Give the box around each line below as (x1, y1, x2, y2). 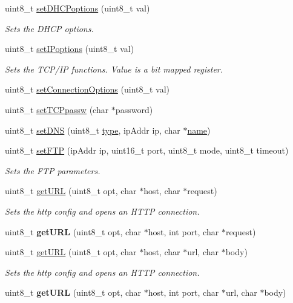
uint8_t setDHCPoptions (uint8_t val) (5, 2, 150, 14)
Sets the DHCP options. (5, 22, 94, 34)
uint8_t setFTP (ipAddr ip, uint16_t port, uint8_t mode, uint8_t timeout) (5, 144, 289, 157)
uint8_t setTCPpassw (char (5, 103, 109, 116)
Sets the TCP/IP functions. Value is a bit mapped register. (5, 62, 223, 75)
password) (115, 103, 153, 116)
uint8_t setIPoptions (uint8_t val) (5, 42, 134, 55)
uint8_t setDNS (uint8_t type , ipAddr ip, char (5, 123, 180, 136)
